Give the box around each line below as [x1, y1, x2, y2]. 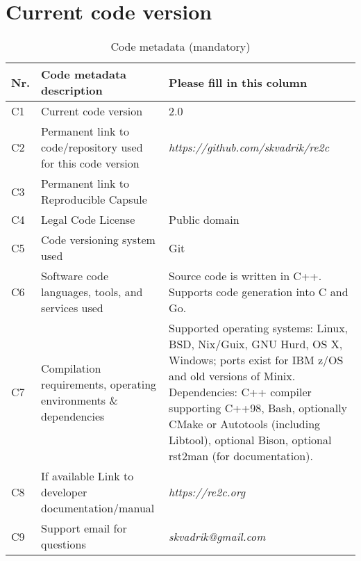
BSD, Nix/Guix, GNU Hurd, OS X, [169, 336, 343, 352]
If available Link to [41, 468, 134, 485]
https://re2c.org [169, 484, 246, 501]
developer [41, 484, 87, 501]
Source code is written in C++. [169, 268, 322, 284]
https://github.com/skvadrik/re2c [169, 139, 330, 156]
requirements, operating [41, 375, 157, 392]
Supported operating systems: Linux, [169, 320, 349, 336]
